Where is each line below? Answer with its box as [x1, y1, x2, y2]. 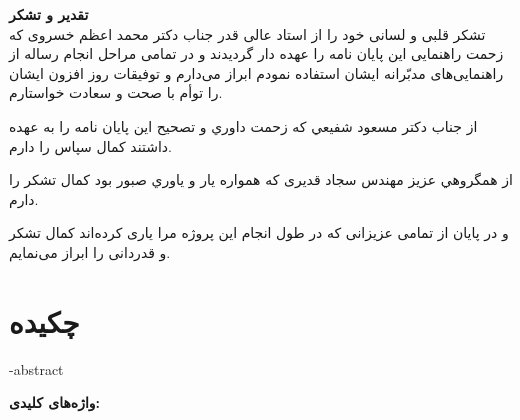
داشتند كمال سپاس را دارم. [9, 135, 172, 156]
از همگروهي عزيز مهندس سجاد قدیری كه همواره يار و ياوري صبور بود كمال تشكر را [9, 169, 513, 190]
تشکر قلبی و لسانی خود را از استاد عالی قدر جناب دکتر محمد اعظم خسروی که [9, 23, 486, 44]
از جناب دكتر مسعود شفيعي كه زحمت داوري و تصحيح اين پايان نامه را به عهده [9, 115, 478, 136]
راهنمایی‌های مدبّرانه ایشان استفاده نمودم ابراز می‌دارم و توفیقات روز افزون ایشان [9, 62, 504, 83]
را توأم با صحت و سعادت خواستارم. [9, 82, 223, 103]
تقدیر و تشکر [9, 4, 89, 24]
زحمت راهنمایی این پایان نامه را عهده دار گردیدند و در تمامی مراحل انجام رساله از [9, 43, 504, 64]
